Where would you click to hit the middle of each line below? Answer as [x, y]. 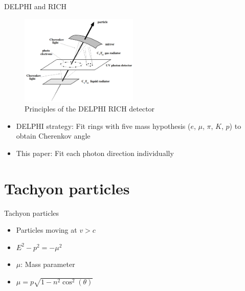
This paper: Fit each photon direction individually [95, 153]
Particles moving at [47, 230]
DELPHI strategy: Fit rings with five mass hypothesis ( [103, 126]
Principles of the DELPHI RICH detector [90, 109]
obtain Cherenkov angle [53, 136]
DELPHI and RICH [35, 6]
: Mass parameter [48, 264]
